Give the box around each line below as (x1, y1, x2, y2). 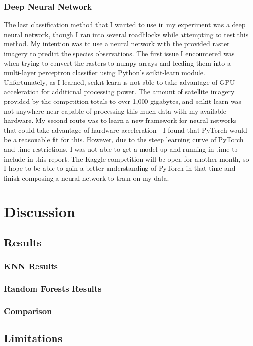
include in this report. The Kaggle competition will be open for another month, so (4, 153, 249, 163)
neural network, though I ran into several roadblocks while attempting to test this (4, 29, 249, 39)
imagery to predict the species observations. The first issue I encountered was (4, 48, 235, 58)
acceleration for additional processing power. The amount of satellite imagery (4, 86, 235, 97)
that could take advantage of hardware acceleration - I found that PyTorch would (4, 124, 247, 135)
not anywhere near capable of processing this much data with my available (4, 105, 226, 116)
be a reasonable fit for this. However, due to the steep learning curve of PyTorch (4, 134, 244, 144)
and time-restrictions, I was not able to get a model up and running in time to (4, 143, 238, 154)
